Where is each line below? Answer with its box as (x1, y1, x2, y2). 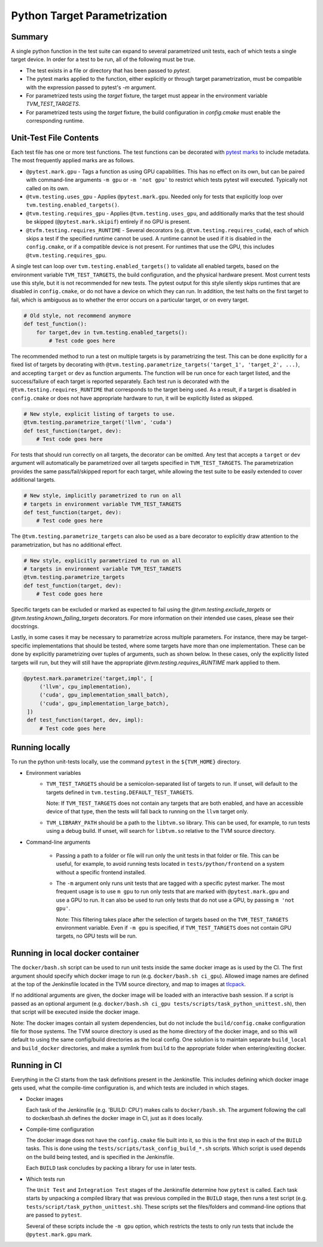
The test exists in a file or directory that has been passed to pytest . (26, 66, 191, 74)
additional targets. (11, 476, 56, 483)
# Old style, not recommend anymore (23, 312, 132, 319)
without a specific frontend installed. (56, 868, 147, 876)
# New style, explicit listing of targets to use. (23, 410, 176, 417)
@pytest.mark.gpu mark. (26, 1230, 93, 1238)
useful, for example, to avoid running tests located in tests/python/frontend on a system (56, 860, 285, 868)
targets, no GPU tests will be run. (56, 932, 138, 939)
